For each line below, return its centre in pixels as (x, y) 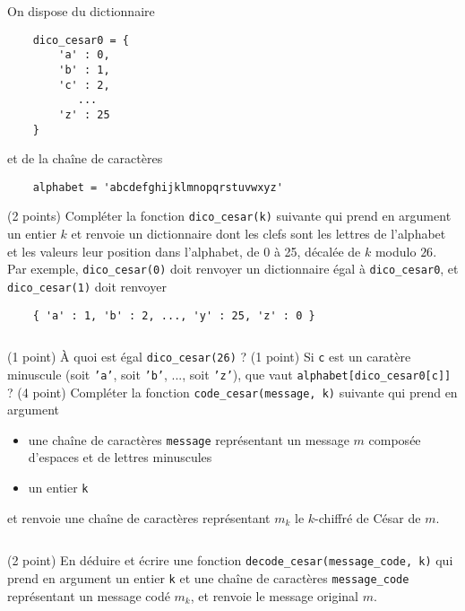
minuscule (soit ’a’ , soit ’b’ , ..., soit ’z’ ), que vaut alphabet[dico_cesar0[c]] (229, 374)
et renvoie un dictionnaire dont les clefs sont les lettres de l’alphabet (258, 234)
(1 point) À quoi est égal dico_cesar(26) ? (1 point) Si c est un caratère (209, 357)
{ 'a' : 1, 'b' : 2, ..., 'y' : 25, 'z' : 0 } (174, 315)
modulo (396, 251)
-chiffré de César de (368, 517)
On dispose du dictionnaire (81, 11)
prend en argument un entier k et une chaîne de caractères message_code (208, 577)
